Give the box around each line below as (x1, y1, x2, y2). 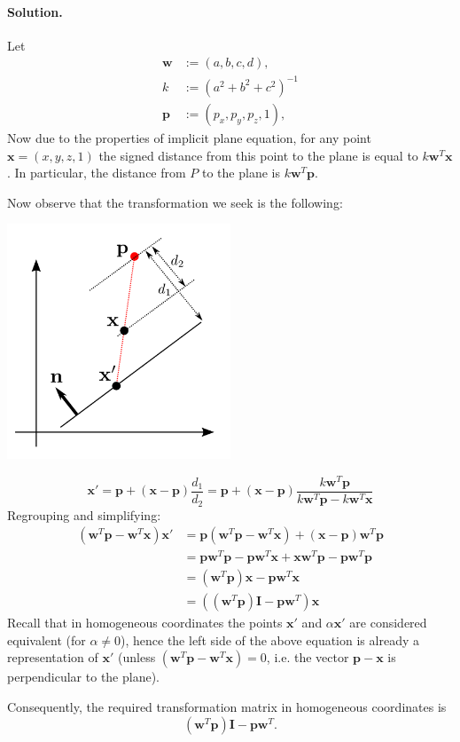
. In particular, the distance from (7, 163, 186, 182)
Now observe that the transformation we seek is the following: (7, 193, 343, 211)
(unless (118, 648, 156, 667)
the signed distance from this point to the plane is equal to (98, 146, 418, 164)
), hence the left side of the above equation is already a (121, 630, 419, 649)
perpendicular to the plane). (7, 667, 160, 686)
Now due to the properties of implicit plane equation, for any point (7, 128, 371, 146)
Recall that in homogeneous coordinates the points (7, 613, 283, 632)
